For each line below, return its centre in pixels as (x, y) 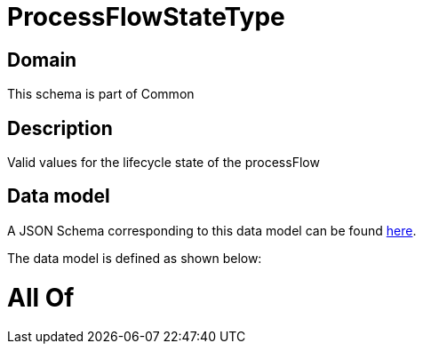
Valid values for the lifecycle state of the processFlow (164, 163)
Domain (42, 60)
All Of (41, 297)
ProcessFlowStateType (146, 17)
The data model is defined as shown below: (135, 258)
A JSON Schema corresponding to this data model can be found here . (212, 230)
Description (60, 128)
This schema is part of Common (101, 94)
